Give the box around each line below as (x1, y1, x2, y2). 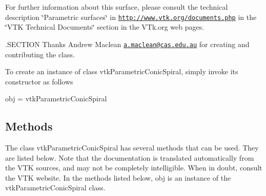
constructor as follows (5, 76, 73, 86)
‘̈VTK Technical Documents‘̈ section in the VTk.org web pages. (5, 21, 204, 32)
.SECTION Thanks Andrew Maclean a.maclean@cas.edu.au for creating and (5, 38, 250, 49)
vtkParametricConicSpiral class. (5, 182, 106, 193)
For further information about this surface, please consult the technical (5, 2, 228, 12)
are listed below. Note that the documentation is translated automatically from (5, 152, 254, 163)
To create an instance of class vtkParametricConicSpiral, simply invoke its (5, 66, 238, 77)
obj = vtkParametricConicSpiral (5, 93, 107, 104)
